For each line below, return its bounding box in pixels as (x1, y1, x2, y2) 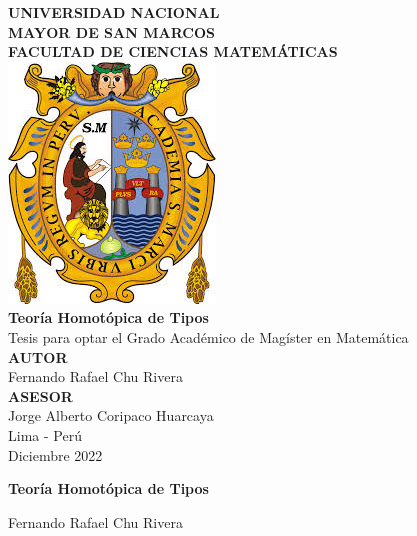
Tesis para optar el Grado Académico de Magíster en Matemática (8, 326, 409, 347)
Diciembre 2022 (8, 444, 103, 465)
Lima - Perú (8, 424, 82, 445)
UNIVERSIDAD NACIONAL (8, 2, 220, 22)
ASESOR (8, 385, 73, 406)
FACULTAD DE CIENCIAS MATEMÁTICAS (8, 41, 338, 62)
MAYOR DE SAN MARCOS (8, 21, 215, 42)
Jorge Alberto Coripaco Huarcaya (8, 405, 214, 426)
